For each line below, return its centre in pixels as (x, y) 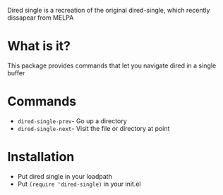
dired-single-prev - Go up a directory (72, 121)
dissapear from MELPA (41, 18)
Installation (41, 157)
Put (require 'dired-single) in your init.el (79, 184)
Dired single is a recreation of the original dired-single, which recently (109, 10)
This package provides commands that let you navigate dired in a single (112, 65)
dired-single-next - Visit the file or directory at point (94, 128)
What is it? (39, 46)
